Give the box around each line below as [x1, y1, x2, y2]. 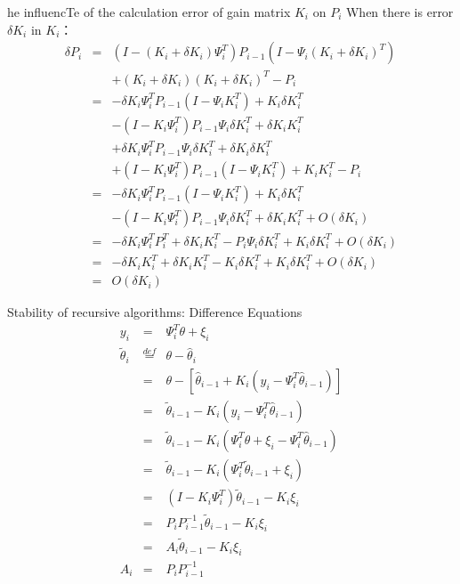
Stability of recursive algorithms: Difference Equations [7, 303, 303, 321]
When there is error [345, 3, 454, 20]
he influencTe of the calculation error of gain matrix [7, 3, 291, 20]
